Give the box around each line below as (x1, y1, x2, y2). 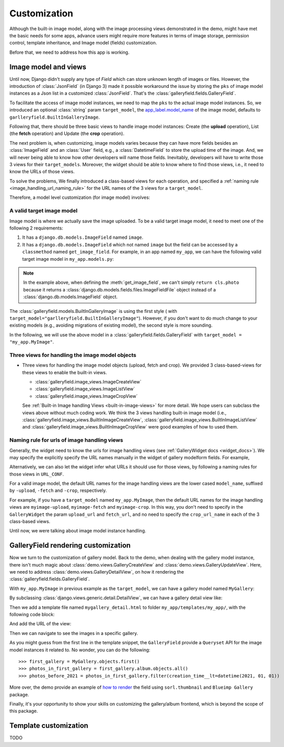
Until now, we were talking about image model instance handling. (9, 528, 147, 534)
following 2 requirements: (9, 225, 63, 231)
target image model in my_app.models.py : (22, 256, 114, 262)
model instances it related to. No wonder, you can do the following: (9, 647, 151, 653)
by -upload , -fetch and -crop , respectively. (9, 487, 107, 493)
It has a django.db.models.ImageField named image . (22, 234, 144, 240)
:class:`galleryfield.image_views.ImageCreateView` (35, 379, 141, 385)
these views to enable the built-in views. (22, 369, 107, 375)
